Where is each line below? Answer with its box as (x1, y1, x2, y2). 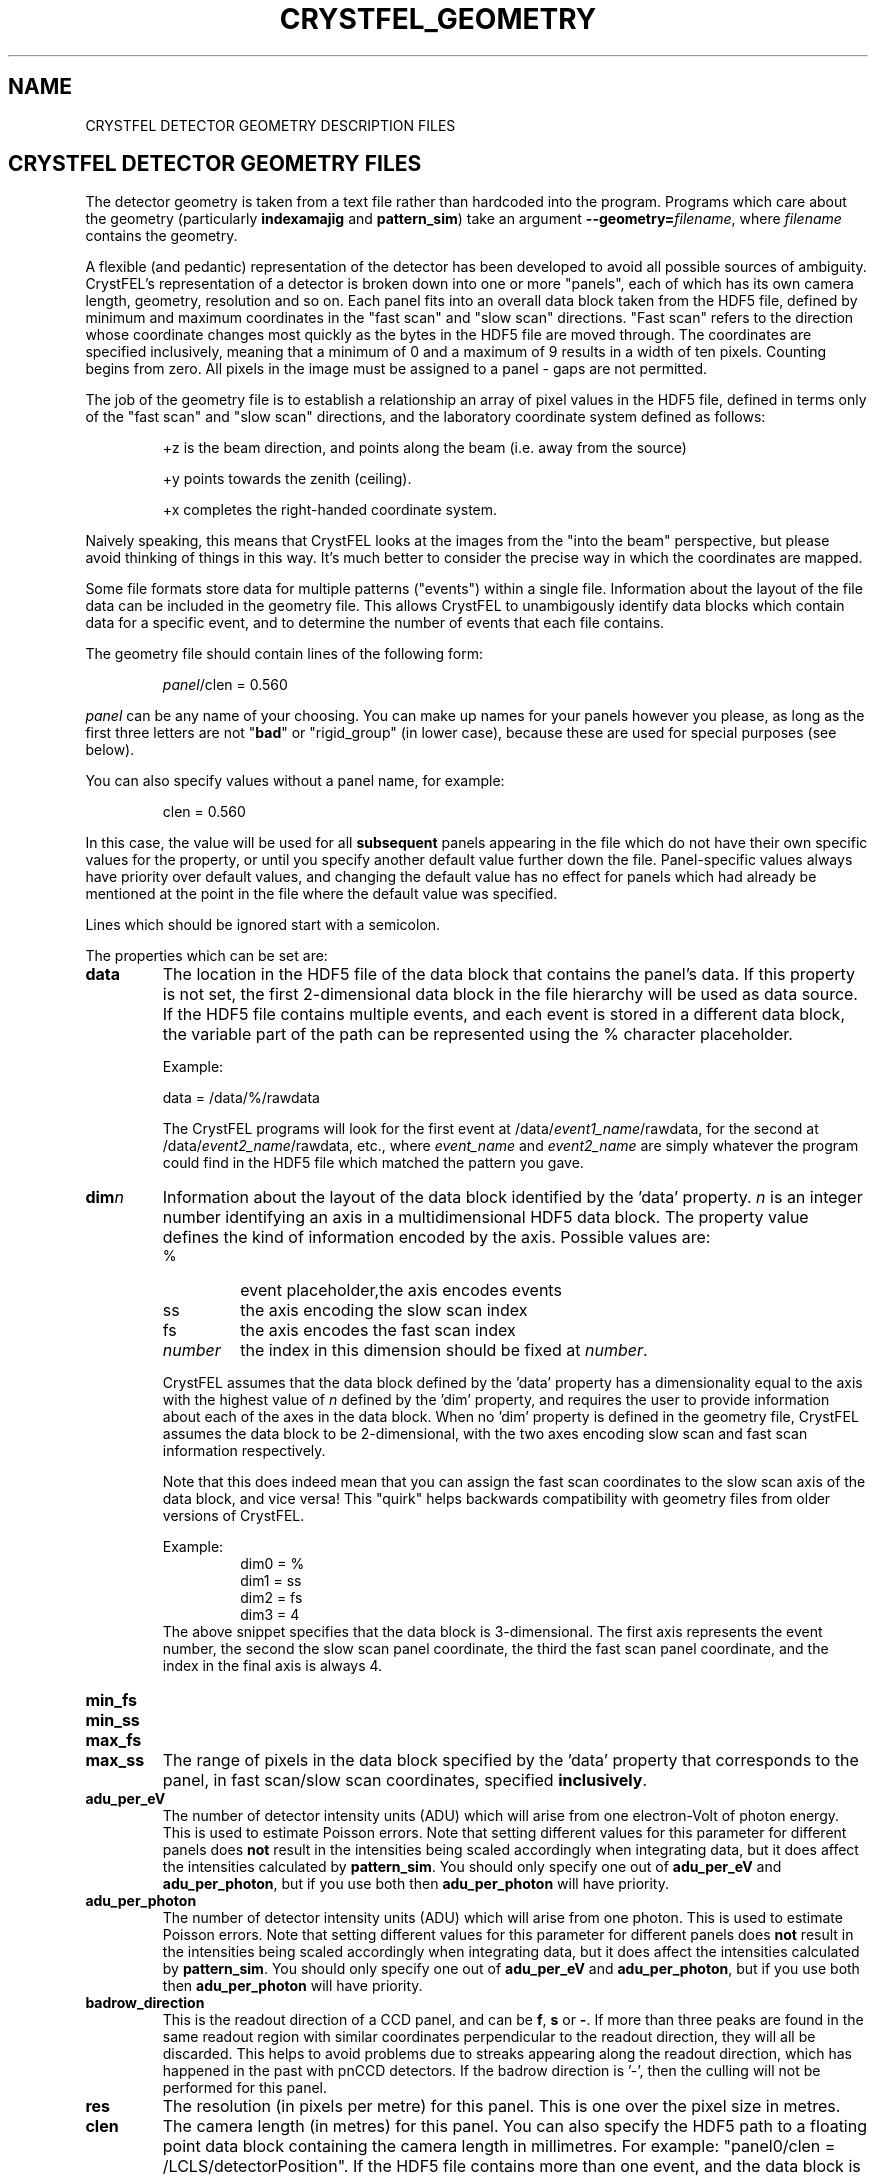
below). (85, 741, 135, 759)
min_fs (85, 1690, 137, 1711)
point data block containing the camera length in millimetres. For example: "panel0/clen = (162, 2136, 836, 2157)
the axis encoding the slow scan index (240, 1300, 528, 1321)
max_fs (85, 1730, 142, 1751)
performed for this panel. (162, 2079, 327, 2097)
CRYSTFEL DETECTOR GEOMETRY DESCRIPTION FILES (85, 116, 456, 134)
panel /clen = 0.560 (162, 676, 288, 694)
